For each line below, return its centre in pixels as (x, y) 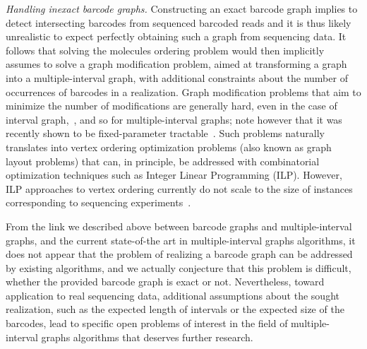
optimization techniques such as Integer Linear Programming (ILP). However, (174, 175)
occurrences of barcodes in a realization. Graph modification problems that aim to (183, 91)
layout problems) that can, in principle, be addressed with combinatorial (163, 161)
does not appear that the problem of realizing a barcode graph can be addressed (179, 254)
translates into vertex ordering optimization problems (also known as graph (169, 147)
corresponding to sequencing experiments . (98, 202)
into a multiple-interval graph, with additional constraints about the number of (177, 77)
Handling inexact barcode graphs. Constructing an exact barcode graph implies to (182, 8)
